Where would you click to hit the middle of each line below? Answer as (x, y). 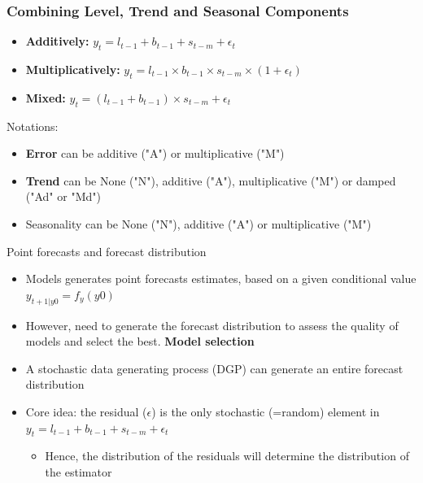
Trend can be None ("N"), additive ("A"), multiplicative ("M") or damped (211, 180)
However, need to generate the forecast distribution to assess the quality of (212, 325)
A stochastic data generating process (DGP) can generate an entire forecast (214, 368)
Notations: (33, 126)
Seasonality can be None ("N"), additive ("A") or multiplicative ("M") (198, 223)
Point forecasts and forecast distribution (107, 251)
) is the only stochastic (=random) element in (266, 411)
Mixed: (46, 97)
